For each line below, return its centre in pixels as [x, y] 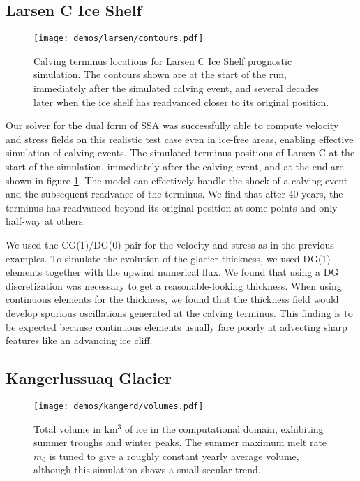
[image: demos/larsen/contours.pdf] [119, 39]
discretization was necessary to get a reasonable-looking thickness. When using [174, 285]
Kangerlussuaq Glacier [89, 378]
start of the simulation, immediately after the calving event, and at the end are [175, 166]
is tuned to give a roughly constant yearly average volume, [174, 456]
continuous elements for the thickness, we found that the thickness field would [172, 299]
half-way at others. [46, 221]
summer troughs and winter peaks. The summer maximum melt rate [180, 442]
